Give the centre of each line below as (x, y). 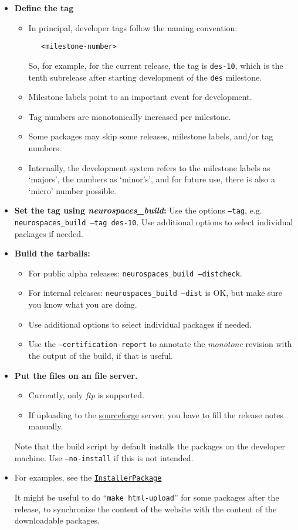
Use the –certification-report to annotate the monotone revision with (160, 344)
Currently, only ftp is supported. (86, 395)
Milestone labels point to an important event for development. (140, 97)
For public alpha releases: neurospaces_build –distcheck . (135, 273)
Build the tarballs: (52, 253)
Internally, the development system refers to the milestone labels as (149, 167)
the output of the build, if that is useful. (101, 355)
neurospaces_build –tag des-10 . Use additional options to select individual (154, 221)
